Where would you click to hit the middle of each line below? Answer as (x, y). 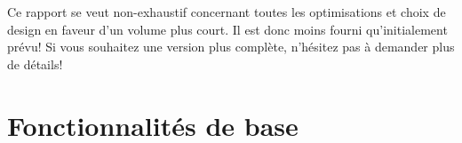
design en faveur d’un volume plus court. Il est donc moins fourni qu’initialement (227, 29)
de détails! (35, 64)
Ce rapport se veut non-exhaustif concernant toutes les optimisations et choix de (227, 12)
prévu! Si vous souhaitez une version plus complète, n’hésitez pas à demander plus (231, 47)
